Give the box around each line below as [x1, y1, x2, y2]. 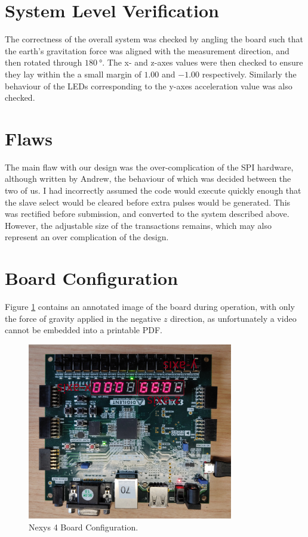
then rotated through [5, 56, 82, 69]
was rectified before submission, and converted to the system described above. [5, 207, 289, 220]
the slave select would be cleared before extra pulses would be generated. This [5, 195, 291, 208]
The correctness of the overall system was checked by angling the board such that [5, 33, 303, 45]
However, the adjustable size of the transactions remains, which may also [5, 219, 272, 231]
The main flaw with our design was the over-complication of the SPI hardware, [5, 160, 294, 173]
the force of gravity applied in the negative [5, 312, 161, 324]
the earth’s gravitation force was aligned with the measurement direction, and [5, 44, 289, 57]
